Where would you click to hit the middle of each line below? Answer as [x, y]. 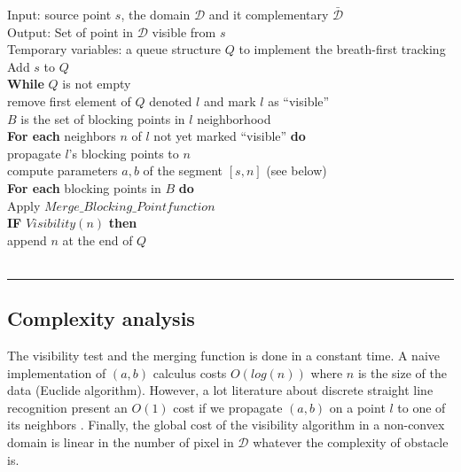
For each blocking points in [84, 187]
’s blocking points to [124, 153]
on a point [357, 407]
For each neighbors [62, 136]
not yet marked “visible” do [230, 136]
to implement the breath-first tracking [342, 49]
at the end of [98, 240]
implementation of [57, 372]
